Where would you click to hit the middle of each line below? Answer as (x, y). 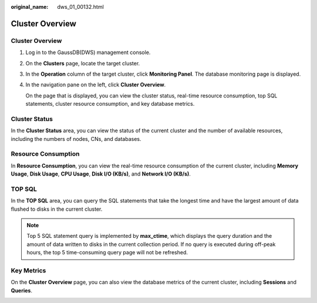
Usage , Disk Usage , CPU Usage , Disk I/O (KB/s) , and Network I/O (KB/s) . (101, 174)
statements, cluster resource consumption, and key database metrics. (110, 104)
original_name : (30, 7)
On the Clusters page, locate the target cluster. (83, 63)
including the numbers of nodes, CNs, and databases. (76, 139)
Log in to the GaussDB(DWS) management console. (88, 52)
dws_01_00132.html (80, 7)
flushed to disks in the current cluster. (57, 209)
